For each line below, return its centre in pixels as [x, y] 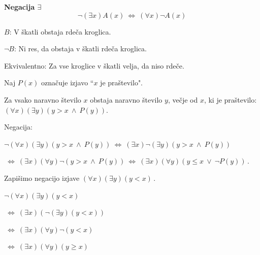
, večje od [183, 99]
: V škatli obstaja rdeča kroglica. [60, 31]
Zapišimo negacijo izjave [42, 178]
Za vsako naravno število [43, 99]
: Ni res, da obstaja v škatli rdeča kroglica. [80, 49]
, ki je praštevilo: [230, 99]
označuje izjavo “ [67, 83]
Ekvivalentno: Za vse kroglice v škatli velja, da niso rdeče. [94, 65]
